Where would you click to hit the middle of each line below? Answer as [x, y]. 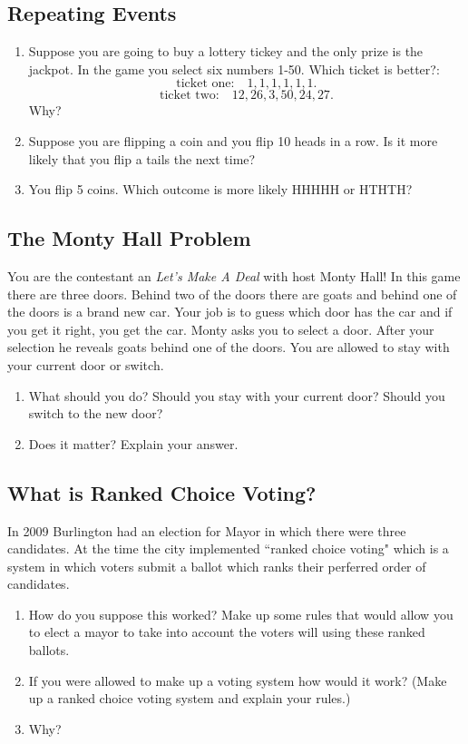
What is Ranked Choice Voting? [162, 492]
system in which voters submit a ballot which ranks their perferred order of [217, 566]
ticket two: [190, 96]
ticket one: [205, 84]
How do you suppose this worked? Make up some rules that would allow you [241, 614]
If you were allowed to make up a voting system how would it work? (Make [238, 680]
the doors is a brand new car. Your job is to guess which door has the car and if [230, 312]
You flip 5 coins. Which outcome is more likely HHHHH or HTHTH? [220, 189]
